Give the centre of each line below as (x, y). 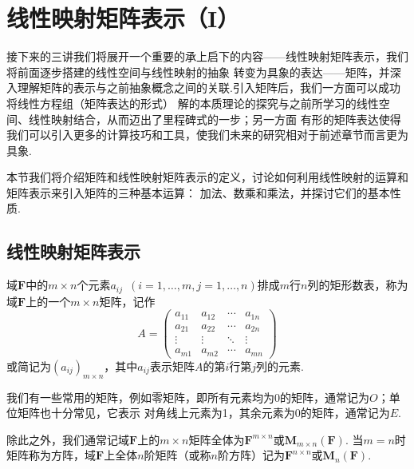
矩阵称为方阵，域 (51, 455)
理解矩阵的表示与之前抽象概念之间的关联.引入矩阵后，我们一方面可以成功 (209, 87)
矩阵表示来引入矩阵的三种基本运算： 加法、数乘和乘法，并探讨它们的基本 (198, 192)
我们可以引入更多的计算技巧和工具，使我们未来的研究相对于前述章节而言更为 (207, 135)
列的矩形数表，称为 (358, 285)
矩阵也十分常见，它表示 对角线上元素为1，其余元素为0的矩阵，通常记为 (203, 413)
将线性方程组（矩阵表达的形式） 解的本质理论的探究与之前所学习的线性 (193, 103)
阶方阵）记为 (251, 455)
